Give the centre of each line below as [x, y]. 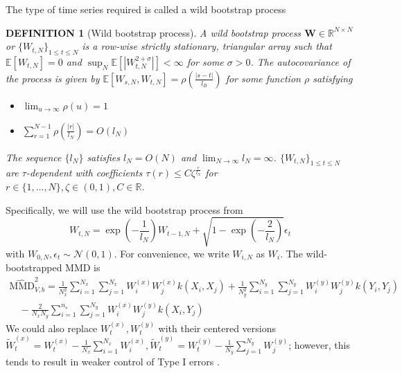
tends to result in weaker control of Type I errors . [113, 362]
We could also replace [52, 328]
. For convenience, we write [172, 253]
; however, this [319, 344]
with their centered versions [217, 328]
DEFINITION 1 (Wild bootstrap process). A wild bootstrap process [154, 32]
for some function [263, 78]
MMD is [83, 267]
